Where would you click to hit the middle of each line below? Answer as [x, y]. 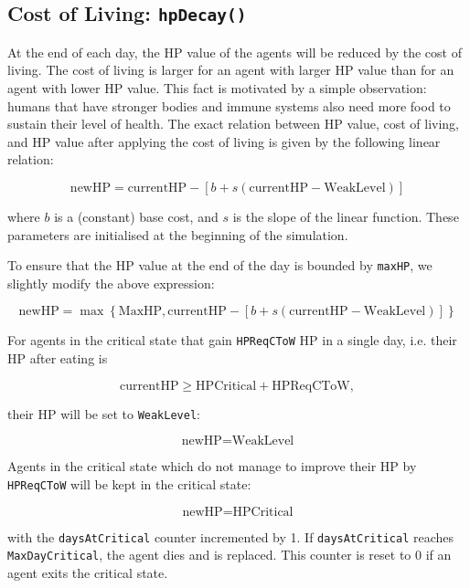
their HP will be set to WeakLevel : [104, 413]
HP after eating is [58, 358]
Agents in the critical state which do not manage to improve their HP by [212, 466]
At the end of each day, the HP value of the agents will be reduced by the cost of [235, 52]
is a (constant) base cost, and [136, 216]
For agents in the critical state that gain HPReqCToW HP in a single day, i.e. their [232, 340]
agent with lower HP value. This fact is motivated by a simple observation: [217, 87]
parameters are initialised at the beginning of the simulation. [178, 234]
